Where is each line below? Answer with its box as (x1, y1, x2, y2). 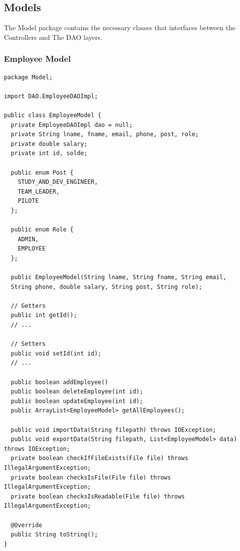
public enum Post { (11, 169, 74, 176)
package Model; (4, 73, 53, 81)
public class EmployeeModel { (4, 111, 102, 119)
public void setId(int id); (11, 350, 102, 357)
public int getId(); (11, 312, 77, 319)
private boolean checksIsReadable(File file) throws (11, 493, 185, 500)
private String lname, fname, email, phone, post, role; (11, 131, 199, 138)
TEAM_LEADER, (17, 188, 60, 195)
